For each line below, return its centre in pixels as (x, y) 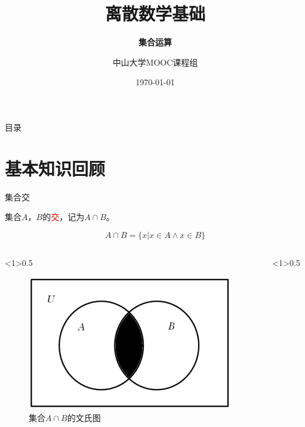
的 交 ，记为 (64, 217)
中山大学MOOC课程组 (155, 62)
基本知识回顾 (55, 168)
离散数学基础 (155, 13)
